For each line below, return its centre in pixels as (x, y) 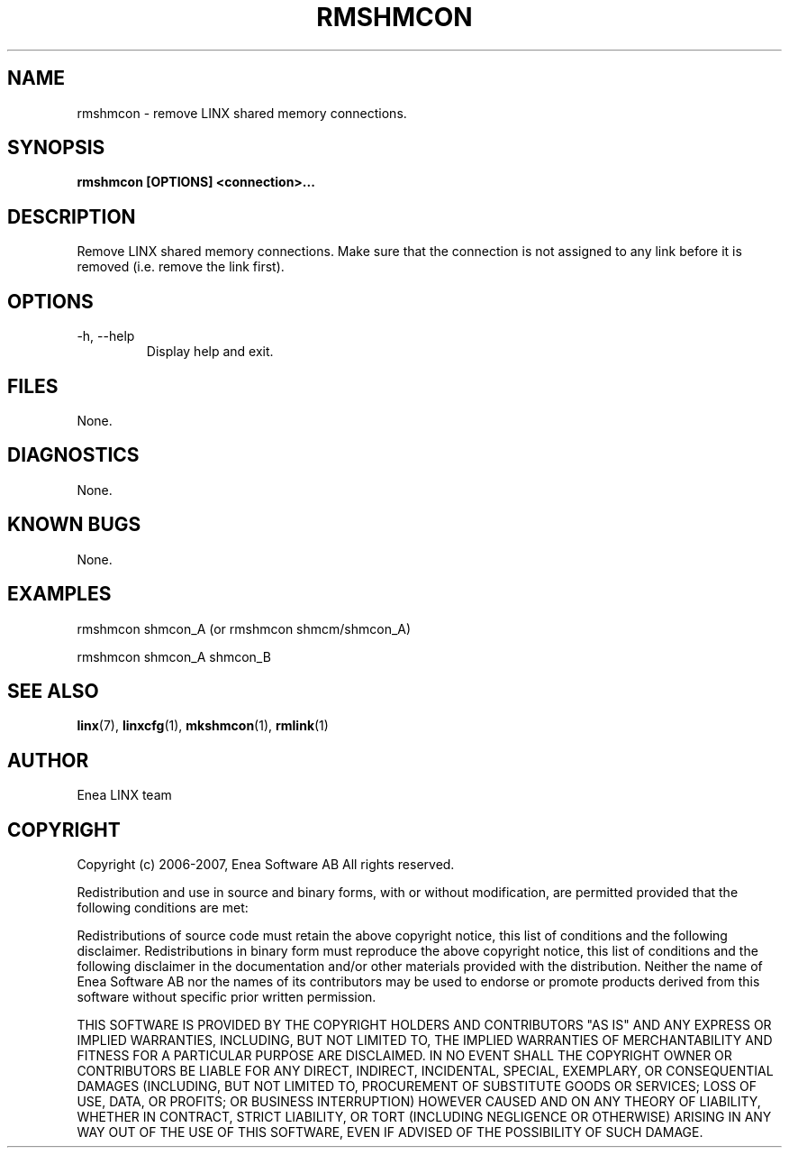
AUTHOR (48, 760)
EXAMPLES (59, 594)
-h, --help (106, 336)
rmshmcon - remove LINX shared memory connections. (242, 113)
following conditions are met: (163, 908)
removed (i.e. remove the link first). (181, 267)
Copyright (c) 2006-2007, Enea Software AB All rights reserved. (266, 865)
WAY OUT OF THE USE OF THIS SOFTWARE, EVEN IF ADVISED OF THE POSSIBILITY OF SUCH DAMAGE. (390, 1132)
